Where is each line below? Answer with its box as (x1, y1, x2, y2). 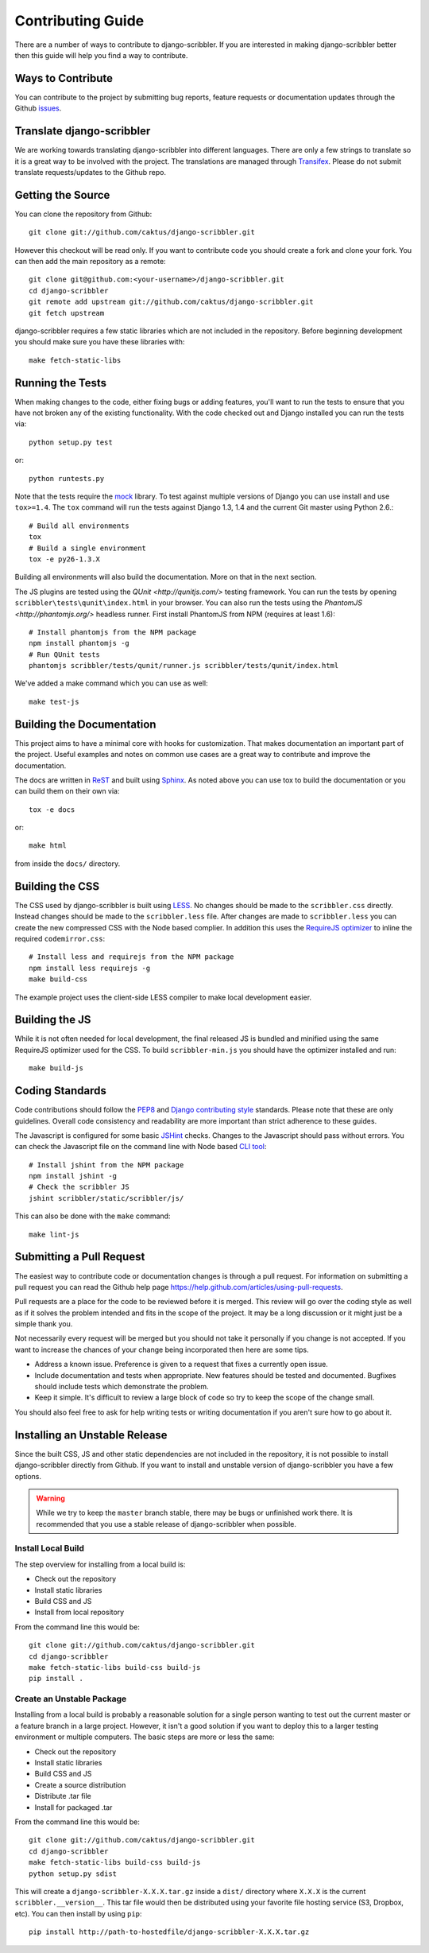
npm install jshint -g (29, 1171, 118, 1181)
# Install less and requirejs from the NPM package (29, 953, 234, 961)
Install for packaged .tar (34, 1802, 113, 1812)
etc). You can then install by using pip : (14, 1908, 142, 1918)
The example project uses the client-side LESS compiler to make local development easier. (14, 992, 312, 1002)
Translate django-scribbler (14, 124, 151, 138)
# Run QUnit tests (29, 650, 101, 659)
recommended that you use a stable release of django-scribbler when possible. (36, 1519, 297, 1528)
